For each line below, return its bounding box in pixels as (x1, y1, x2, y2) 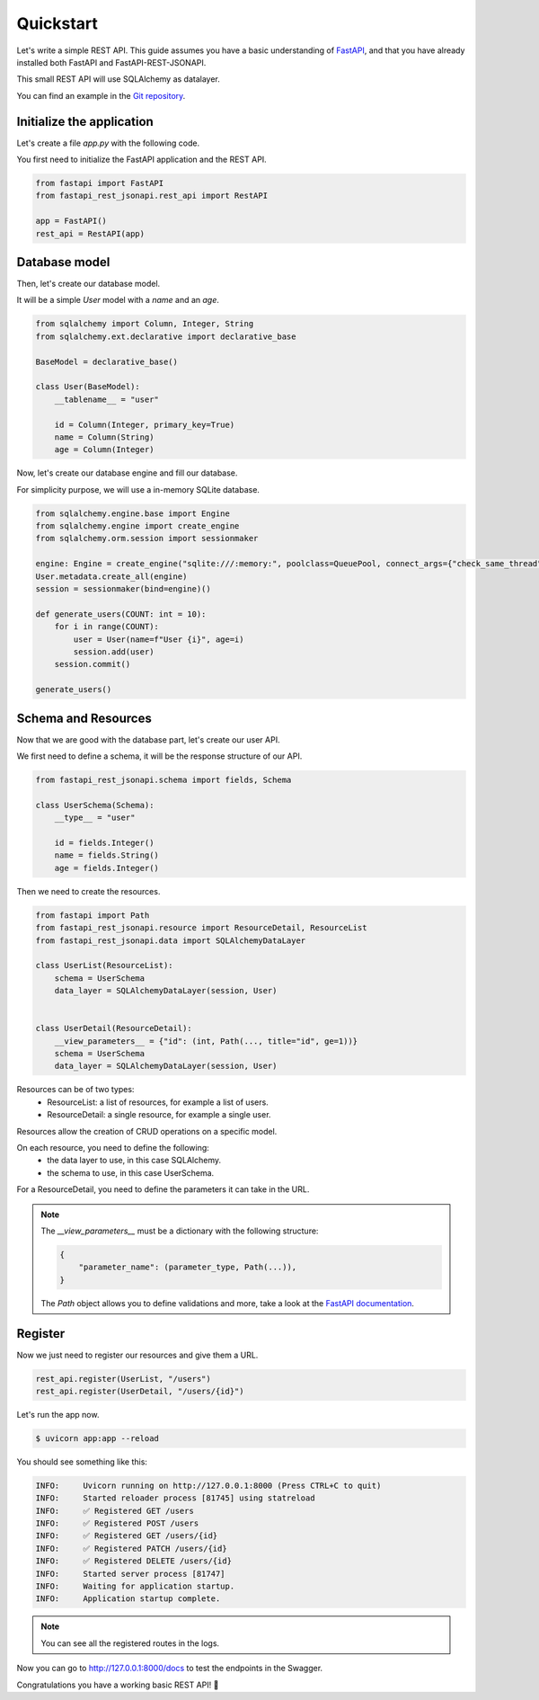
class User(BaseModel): (35, 382, 141, 392)
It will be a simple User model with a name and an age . (16, 295, 220, 306)
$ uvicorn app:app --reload (35, 1433, 159, 1443)
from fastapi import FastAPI (35, 178, 164, 188)
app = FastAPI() (35, 216, 108, 227)
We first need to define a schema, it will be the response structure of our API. (16, 751, 303, 761)
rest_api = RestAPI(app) (35, 228, 146, 238)
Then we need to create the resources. (16, 886, 161, 896)
